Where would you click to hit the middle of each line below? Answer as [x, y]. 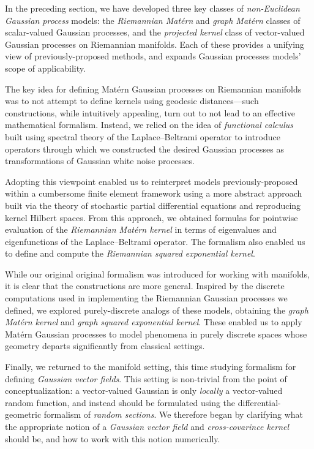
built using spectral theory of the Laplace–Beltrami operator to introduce [143, 136]
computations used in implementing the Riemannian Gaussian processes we [146, 298]
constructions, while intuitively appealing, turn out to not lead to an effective [150, 112]
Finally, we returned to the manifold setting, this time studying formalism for [151, 367]
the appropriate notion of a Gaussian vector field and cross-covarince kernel [147, 426]
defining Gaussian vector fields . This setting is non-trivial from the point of [146, 378]
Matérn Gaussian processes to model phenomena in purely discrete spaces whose [156, 334]
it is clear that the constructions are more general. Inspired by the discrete [145, 286]
